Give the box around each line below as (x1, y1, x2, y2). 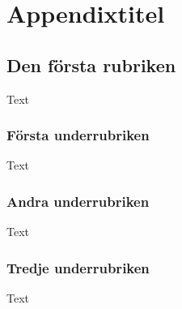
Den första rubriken (6, 52, 176, 77)
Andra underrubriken (6, 191, 150, 211)
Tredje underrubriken (6, 257, 150, 277)
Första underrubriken (6, 125, 150, 145)
